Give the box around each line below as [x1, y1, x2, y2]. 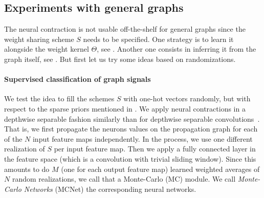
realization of [4, 143, 45, 154]
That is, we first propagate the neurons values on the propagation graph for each [4, 123, 258, 134]
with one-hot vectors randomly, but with [123, 93, 251, 104]
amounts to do [4, 163, 50, 174]
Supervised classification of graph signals [4, 74, 151, 84]
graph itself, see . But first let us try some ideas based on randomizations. [4, 53, 236, 64]
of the [4, 133, 23, 144]
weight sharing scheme [4, 33, 74, 44]
